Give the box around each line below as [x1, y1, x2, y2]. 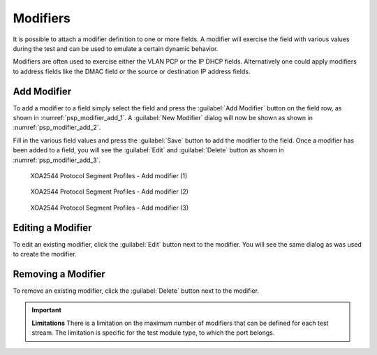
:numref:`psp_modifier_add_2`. [13, 123, 101, 132]
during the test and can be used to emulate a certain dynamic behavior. [13, 44, 219, 52]
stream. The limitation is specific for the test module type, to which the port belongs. [31, 328, 275, 337]
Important [31, 306, 62, 314]
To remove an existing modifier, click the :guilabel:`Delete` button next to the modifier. [13, 287, 260, 295]
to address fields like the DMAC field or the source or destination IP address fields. [13, 67, 251, 75]
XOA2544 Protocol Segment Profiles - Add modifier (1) [30, 171, 188, 180]
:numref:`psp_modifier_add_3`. [13, 156, 101, 164]
